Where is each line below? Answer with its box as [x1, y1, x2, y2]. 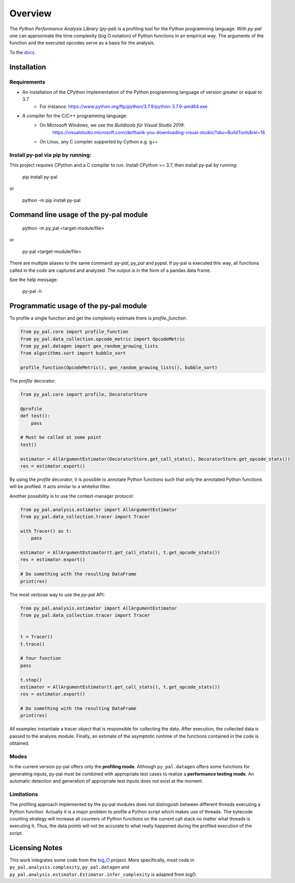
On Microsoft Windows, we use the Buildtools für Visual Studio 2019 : [39, 122, 185, 128]
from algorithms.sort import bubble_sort [20, 350, 126, 356]
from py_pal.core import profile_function [20, 329, 129, 335]
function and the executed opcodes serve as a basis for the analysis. [9, 40, 155, 46]
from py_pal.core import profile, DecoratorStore [20, 392, 147, 397]
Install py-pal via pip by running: [9, 151, 92, 158]
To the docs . [9, 49, 36, 55]
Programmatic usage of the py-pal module [9, 302, 147, 310]
